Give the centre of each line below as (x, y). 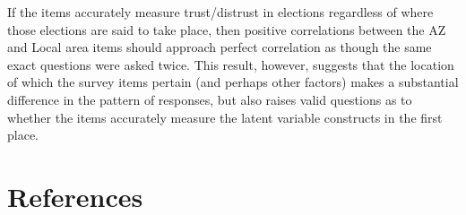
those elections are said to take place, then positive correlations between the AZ (227, 29)
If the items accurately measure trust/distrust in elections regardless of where (220, 12)
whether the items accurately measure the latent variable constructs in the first (225, 117)
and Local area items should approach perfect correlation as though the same (220, 47)
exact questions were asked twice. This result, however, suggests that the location (231, 64)
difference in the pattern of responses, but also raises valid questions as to (210, 99)
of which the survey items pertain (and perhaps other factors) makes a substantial (233, 82)
